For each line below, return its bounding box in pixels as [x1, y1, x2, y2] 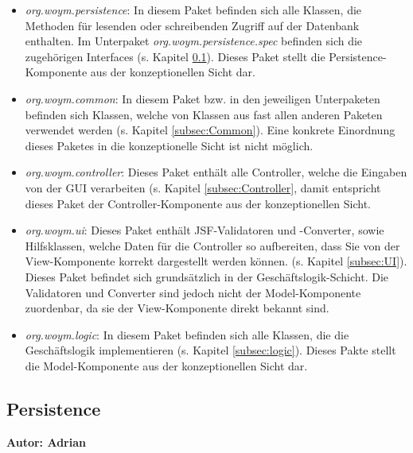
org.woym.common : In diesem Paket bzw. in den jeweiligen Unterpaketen [25, 90, 380, 106]
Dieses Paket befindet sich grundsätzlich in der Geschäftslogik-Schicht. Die [25, 268, 388, 285]
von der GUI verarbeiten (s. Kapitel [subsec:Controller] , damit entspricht [25, 179, 381, 196]
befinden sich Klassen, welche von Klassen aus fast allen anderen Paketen [25, 106, 383, 122]
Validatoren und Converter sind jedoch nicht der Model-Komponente [25, 284, 361, 300]
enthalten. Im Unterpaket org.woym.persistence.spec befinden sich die [25, 33, 363, 49]
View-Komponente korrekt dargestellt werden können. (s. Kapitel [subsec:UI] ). [25, 253, 407, 269]
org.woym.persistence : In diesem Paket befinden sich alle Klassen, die [25, 2, 362, 17]
